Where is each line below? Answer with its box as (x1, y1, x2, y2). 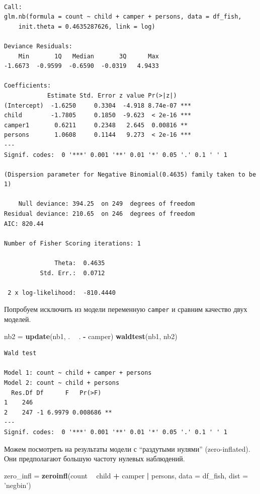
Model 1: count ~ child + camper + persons (4, 369, 152, 377)
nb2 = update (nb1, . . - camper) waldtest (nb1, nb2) (4, 331, 178, 341)
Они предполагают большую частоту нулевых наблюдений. (4, 453, 185, 464)
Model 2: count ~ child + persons (4, 379, 120, 387)
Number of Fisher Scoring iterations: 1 (4, 239, 141, 247)
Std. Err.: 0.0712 (40, 269, 105, 277)
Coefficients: (4, 82, 51, 90)
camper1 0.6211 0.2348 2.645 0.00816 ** (4, 121, 188, 129)
